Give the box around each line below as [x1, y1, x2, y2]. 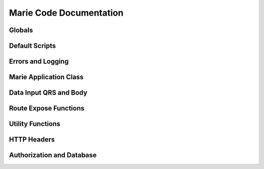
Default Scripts [9, 42, 56, 50]
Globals [9, 26, 33, 34]
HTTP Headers [9, 135, 55, 144]
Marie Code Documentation [9, 7, 124, 18]
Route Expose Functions [9, 104, 85, 113]
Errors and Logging [9, 57, 69, 66]
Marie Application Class [9, 73, 84, 81]
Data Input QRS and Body [9, 89, 88, 97]
